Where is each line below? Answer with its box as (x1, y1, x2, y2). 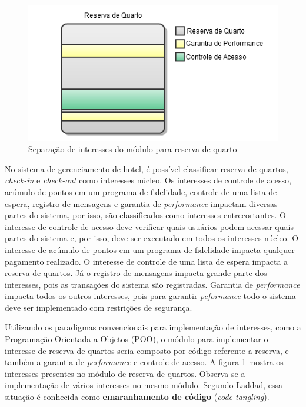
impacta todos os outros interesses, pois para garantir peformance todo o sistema (5, 290, 296, 302)
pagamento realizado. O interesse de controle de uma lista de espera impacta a (5, 255, 288, 267)
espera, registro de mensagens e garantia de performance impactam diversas (5, 197, 278, 209)
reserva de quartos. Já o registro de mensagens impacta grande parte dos (5, 267, 267, 279)
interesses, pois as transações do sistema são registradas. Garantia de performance (5, 278, 300, 290)
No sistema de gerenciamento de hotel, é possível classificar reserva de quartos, (5, 162, 288, 175)
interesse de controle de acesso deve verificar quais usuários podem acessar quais (5, 220, 294, 232)
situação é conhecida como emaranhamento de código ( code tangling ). (5, 390, 270, 403)
